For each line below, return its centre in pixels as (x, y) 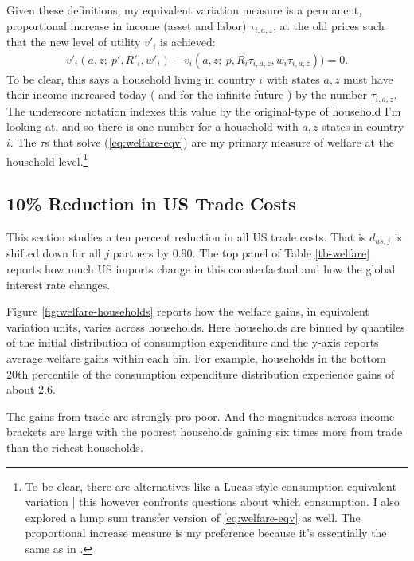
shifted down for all (54, 253)
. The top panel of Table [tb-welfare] (281, 253)
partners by (141, 253)
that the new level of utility (74, 42)
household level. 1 (47, 159)
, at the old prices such (328, 25)
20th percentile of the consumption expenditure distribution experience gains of (201, 373)
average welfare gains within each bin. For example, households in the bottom (196, 357)
